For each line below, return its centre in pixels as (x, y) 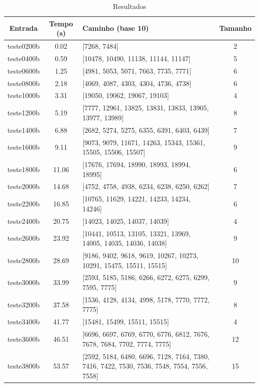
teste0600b (24, 70)
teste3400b (24, 322)
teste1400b (24, 130)
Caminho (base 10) (116, 28)
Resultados (129, 6)
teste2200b (24, 204)
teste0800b (24, 83)
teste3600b (24, 339)
